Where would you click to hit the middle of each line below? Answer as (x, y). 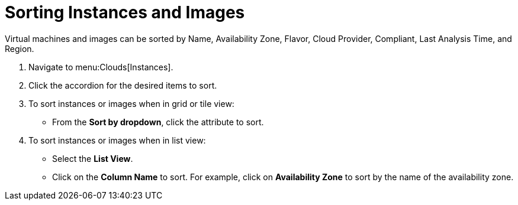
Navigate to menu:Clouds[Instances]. (101, 67)
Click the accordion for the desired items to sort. (123, 85)
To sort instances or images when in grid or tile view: (131, 103)
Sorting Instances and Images (125, 12)
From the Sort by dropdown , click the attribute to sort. (158, 122)
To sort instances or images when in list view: (117, 140)
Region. (20, 48)
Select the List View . (93, 158)
